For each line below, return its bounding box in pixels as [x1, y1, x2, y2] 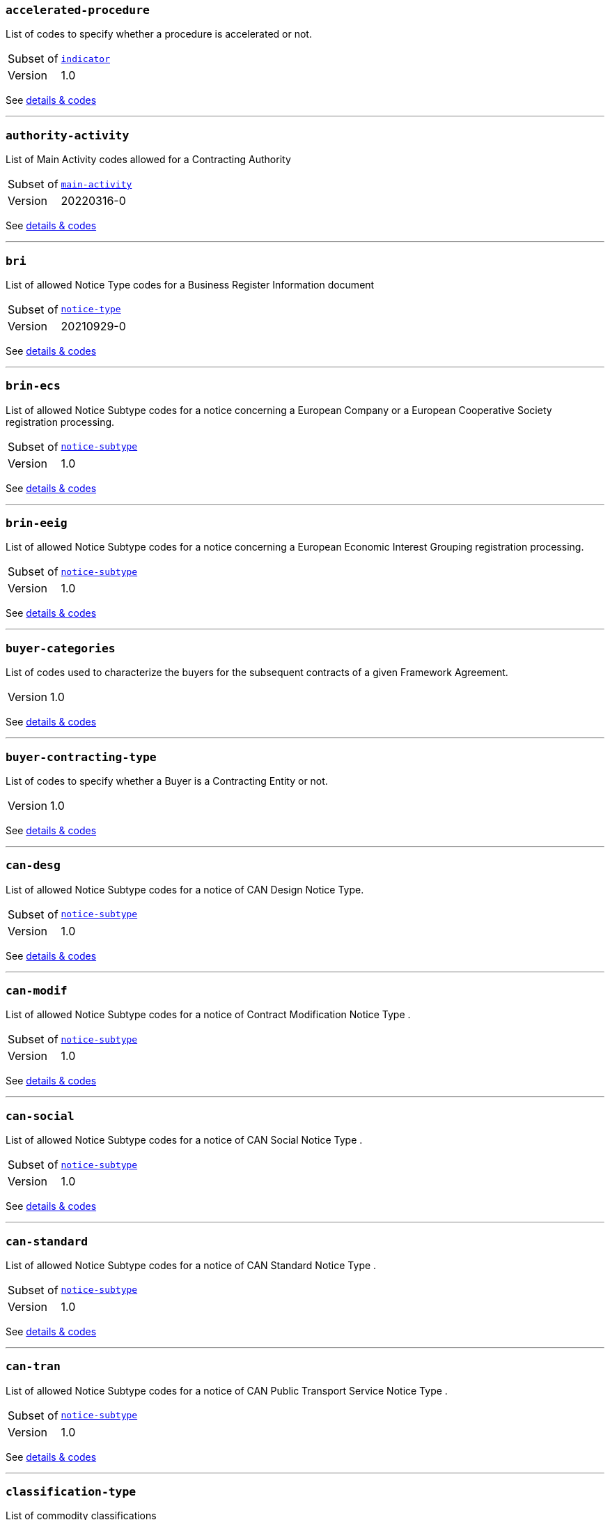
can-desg [6, 859, 61, 873]
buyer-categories [6, 641, 116, 655]
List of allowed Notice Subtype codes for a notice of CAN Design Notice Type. [6, 883, 364, 896]
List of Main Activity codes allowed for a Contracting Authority [6, 153, 291, 166]
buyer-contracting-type [6, 750, 157, 764]
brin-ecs [6, 379, 61, 393]
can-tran [6, 1360, 61, 1374]
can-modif [6, 984, 68, 997]
